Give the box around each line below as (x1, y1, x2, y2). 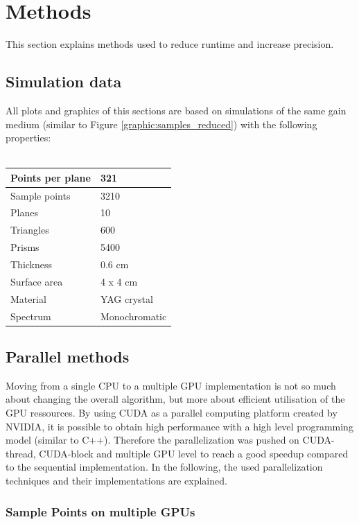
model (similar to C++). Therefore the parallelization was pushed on (6, 433, 299, 447)
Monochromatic (100, 308, 167, 323)
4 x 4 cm (100, 274, 138, 288)
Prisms (10, 240, 40, 254)
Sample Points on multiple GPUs (6, 503, 195, 520)
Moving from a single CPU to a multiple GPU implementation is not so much (6, 378, 336, 392)
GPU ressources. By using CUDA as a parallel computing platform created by (6, 405, 338, 420)
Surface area (10, 274, 63, 288)
